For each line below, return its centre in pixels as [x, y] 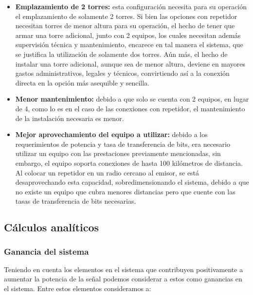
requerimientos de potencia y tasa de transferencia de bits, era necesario [123, 144]
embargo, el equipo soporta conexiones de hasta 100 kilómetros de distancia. [129, 163]
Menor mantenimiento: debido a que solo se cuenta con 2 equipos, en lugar [132, 99]
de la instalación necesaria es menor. [70, 118]
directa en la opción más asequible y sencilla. [82, 82]
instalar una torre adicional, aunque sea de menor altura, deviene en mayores [130, 63]
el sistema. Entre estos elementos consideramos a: [78, 288]
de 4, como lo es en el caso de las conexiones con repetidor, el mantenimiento [130, 108]
